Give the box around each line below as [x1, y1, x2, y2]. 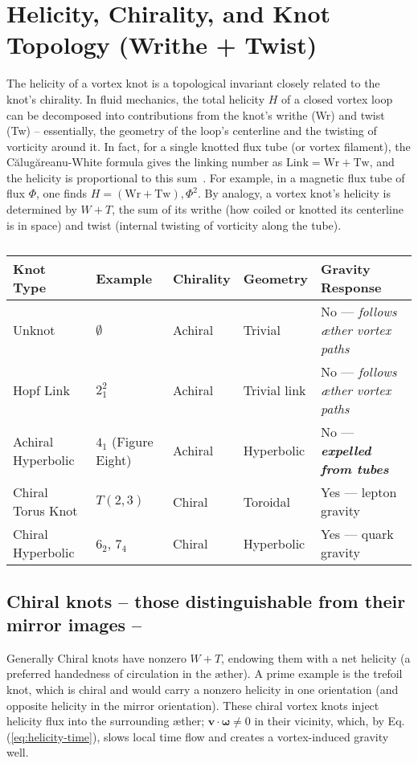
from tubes [320, 459, 389, 479]
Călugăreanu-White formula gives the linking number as [6, 153, 283, 170]
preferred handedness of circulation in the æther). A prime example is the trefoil [6, 665, 403, 682]
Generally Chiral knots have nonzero [6, 649, 186, 666]
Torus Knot [13, 501, 78, 520]
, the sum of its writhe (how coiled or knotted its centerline [112, 201, 404, 218]
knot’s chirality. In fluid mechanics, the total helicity [6, 90, 265, 107]
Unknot [13, 320, 55, 340]
